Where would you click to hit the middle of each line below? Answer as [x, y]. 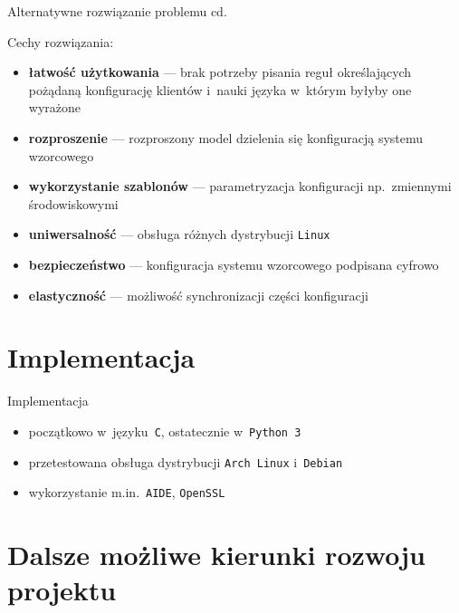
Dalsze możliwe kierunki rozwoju [216, 555]
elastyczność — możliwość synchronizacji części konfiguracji [198, 295]
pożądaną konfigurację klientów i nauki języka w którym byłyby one [220, 89]
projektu [62, 590]
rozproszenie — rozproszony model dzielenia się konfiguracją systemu [226, 137]
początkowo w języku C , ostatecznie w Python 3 [165, 431]
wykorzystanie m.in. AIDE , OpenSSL [127, 492]
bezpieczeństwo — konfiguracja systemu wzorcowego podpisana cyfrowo [234, 264]
